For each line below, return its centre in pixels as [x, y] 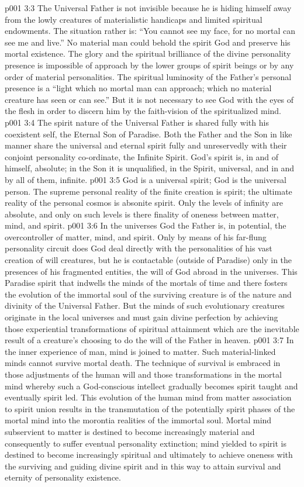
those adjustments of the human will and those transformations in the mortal [143, 374]
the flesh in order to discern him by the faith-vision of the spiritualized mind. [143, 111]
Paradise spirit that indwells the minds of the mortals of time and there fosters [146, 283]
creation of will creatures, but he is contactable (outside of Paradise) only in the [148, 260]
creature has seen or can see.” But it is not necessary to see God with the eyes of [149, 99]
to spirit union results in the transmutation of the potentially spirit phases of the [150, 408]
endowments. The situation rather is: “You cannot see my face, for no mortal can [150, 31]
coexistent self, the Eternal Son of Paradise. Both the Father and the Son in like [148, 134]
